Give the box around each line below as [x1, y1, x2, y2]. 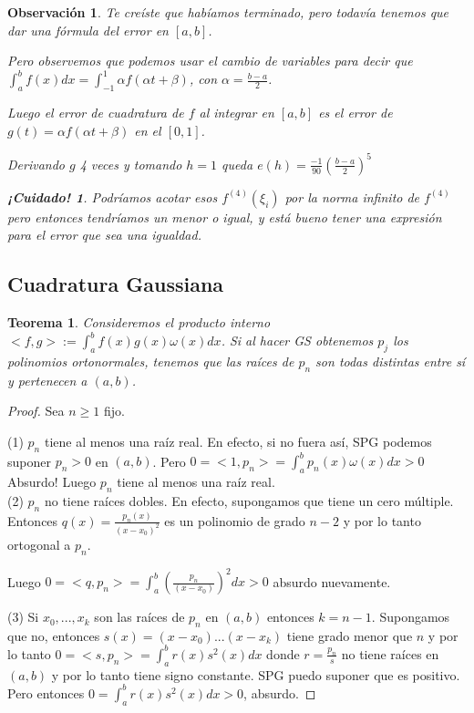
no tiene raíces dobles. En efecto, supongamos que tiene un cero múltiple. [44, 491, 454, 510]
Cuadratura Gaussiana [7, 270, 224, 298]
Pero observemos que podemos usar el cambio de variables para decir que [7, 51, 413, 70]
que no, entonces [7, 625, 100, 645]
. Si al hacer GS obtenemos [221, 331, 374, 350]
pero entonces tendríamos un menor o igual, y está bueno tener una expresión [7, 207, 442, 226]
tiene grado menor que [286, 625, 413, 645]
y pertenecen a [7, 370, 88, 389]
